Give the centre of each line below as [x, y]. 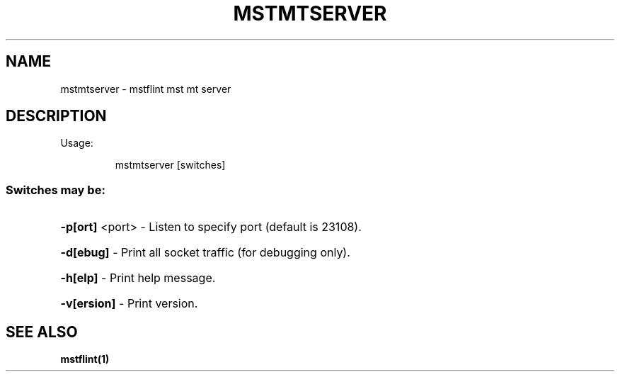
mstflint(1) [85, 359]
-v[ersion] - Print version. [129, 304]
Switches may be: [56, 190]
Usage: [77, 143]
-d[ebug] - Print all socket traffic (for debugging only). [205, 253]
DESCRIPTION [56, 116]
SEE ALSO [42, 332]
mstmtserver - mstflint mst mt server [146, 89]
